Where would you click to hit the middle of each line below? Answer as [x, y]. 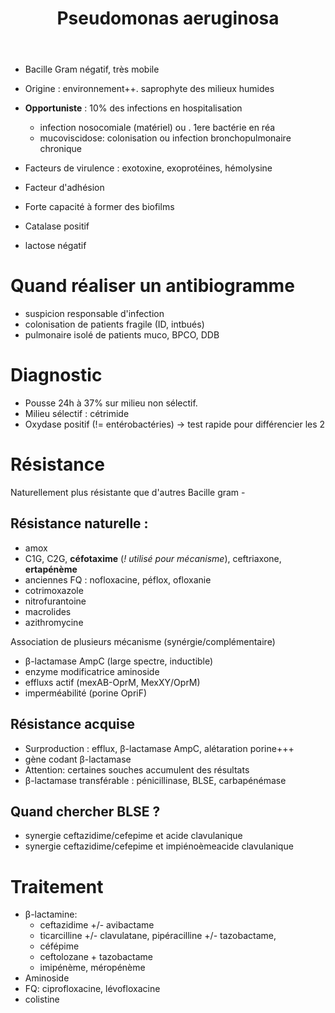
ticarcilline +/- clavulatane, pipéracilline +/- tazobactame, [158, 936]
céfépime [59, 946]
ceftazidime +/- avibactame [97, 925]
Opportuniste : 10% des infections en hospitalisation [133, 108]
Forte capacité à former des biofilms [99, 207]
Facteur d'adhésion [64, 188]
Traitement [57, 886]
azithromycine [54, 622]
